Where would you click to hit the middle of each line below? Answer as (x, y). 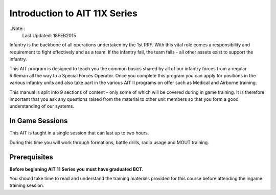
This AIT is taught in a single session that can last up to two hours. (79, 133)
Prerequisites (31, 157)
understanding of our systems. (42, 106)
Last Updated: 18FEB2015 (49, 35)
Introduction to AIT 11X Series (73, 13)
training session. (27, 185)
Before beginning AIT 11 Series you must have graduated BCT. (77, 169)
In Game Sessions (39, 121)
